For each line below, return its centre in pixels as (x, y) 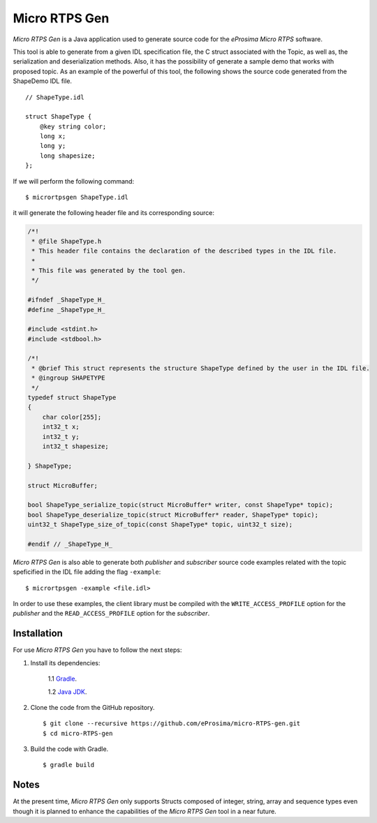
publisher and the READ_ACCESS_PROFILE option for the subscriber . (111, 614)
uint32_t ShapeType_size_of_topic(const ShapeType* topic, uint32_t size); (160, 525)
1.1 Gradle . (62, 679)
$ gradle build (69, 765)
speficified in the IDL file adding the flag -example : (87, 572)
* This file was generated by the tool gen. (109, 270)
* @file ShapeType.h (67, 241)
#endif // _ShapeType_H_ (70, 544)
